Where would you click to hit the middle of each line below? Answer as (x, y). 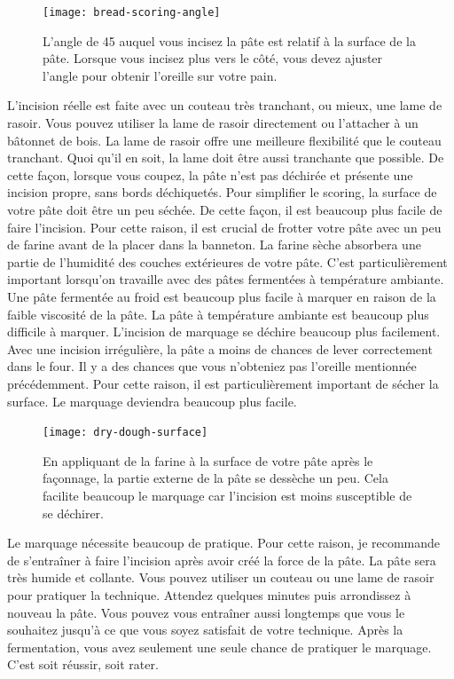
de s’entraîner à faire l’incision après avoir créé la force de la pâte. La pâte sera (222, 560)
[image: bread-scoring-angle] (132, 12)
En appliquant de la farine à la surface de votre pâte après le (208, 460)
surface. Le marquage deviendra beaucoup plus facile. (152, 401)
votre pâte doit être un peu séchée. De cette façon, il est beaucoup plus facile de (225, 209)
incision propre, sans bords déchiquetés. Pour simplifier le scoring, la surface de (222, 192)
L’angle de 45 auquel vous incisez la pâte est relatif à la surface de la (229, 40)
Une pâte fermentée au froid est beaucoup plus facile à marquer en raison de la (222, 296)
